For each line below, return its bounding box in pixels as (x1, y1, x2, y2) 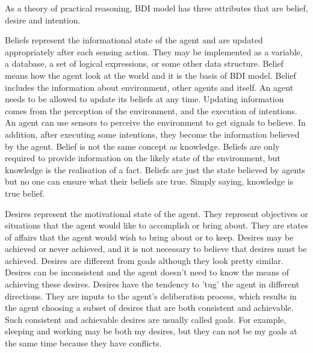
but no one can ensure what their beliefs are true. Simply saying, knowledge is (5, 175, 294, 188)
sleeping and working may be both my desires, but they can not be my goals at (5, 325, 297, 337)
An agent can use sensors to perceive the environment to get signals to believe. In (5, 116, 306, 129)
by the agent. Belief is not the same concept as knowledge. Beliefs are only (5, 140, 280, 152)
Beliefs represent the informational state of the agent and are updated (5, 34, 263, 46)
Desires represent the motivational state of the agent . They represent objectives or (5, 207, 308, 219)
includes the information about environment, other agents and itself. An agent (5, 81, 294, 93)
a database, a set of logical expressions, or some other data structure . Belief (5, 57, 284, 70)
